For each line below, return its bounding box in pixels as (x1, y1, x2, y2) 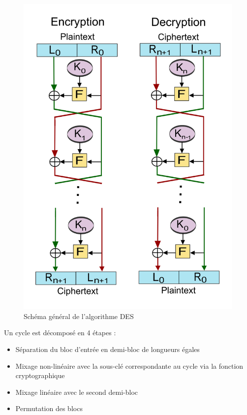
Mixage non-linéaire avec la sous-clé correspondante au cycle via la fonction (15, 360, 244, 371)
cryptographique (15, 370, 65, 381)
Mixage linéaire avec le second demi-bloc (15, 386, 138, 397)
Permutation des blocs (15, 403, 83, 414)
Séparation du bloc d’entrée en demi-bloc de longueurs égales (15, 344, 200, 354)
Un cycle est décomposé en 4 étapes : (4, 327, 116, 338)
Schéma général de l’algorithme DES (24, 311, 134, 321)
